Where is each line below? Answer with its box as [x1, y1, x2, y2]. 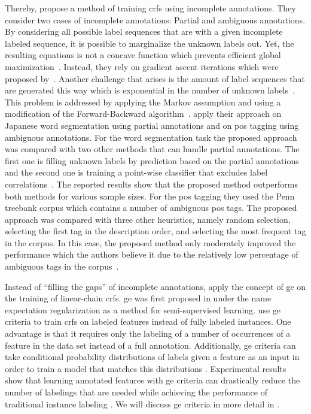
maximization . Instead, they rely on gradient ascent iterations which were [5, 60, 279, 72]
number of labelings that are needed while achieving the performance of [5, 386, 267, 398]
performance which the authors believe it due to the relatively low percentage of [5, 248, 298, 261]
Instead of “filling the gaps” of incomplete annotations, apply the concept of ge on [5, 280, 306, 292]
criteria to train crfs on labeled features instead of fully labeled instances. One [5, 315, 291, 328]
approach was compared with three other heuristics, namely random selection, [5, 213, 291, 225]
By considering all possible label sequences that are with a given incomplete [5, 25, 283, 38]
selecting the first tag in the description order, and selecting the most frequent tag [5, 225, 306, 237]
